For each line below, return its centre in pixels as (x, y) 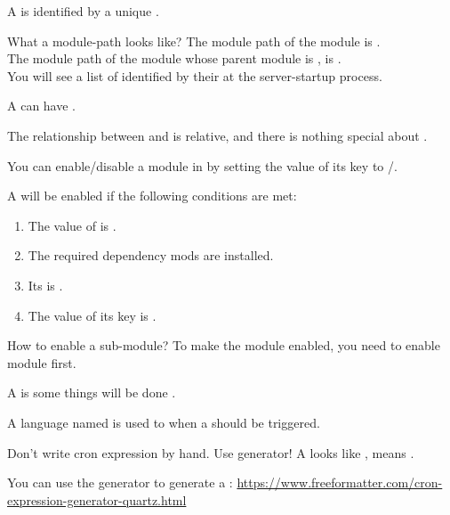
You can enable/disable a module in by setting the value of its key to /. (202, 165)
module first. (42, 362)
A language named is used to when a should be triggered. (164, 422)
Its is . (45, 285)
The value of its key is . (92, 315)
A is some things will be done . (92, 392)
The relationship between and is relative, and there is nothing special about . (217, 135)
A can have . (41, 106)
